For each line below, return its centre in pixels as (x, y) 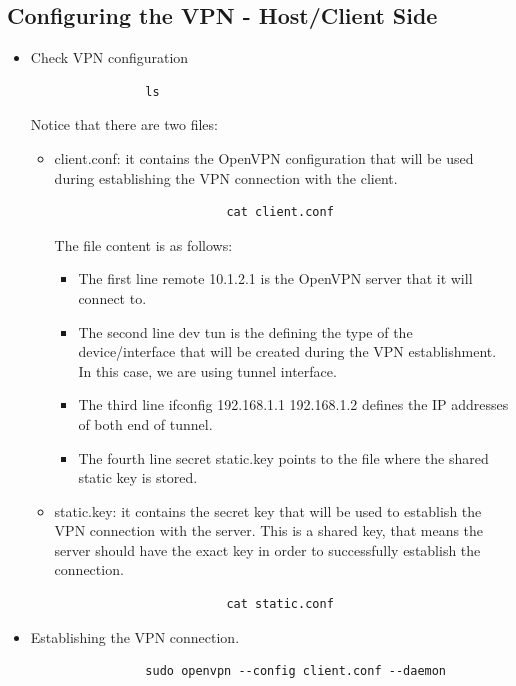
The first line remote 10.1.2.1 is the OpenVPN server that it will (275, 278)
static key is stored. (138, 477)
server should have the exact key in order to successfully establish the (267, 549)
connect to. (112, 297)
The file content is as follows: (143, 244)
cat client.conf (280, 212)
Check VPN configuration (109, 57)
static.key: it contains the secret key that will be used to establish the (268, 510)
